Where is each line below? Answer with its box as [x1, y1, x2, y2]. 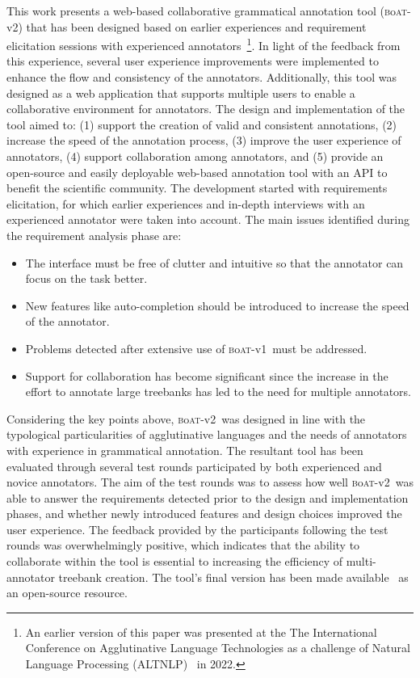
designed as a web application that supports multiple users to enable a [6, 84, 355, 101]
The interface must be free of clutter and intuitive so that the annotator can [25, 254, 404, 271]
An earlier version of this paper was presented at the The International [25, 623, 377, 640]
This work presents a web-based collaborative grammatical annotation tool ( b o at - [6, 2, 411, 19]
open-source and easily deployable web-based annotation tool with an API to [6, 163, 388, 180]
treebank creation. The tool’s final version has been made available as [58, 568, 409, 585]
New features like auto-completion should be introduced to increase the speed [25, 297, 409, 314]
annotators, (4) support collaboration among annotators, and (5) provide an [6, 148, 384, 164]
